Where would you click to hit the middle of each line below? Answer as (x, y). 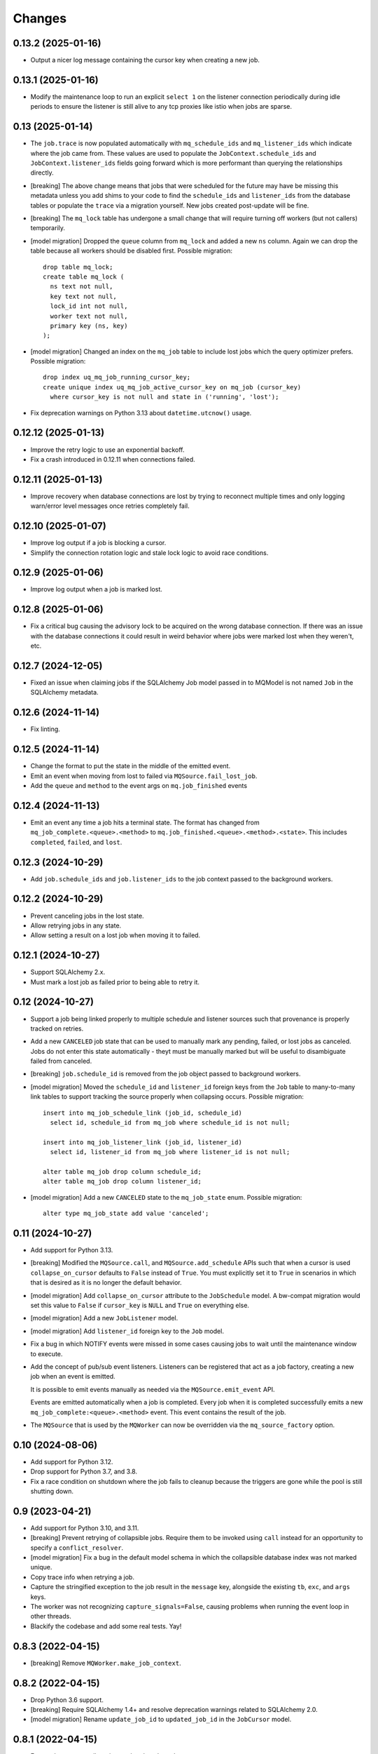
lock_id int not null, (89, 306)
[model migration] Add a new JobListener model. (104, 1318)
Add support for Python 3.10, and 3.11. (85, 1528)
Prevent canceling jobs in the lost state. (87, 916)
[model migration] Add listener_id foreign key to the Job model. (127, 1331)
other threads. (51, 1616)
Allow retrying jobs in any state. (76, 925)
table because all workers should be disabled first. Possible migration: (131, 251)
